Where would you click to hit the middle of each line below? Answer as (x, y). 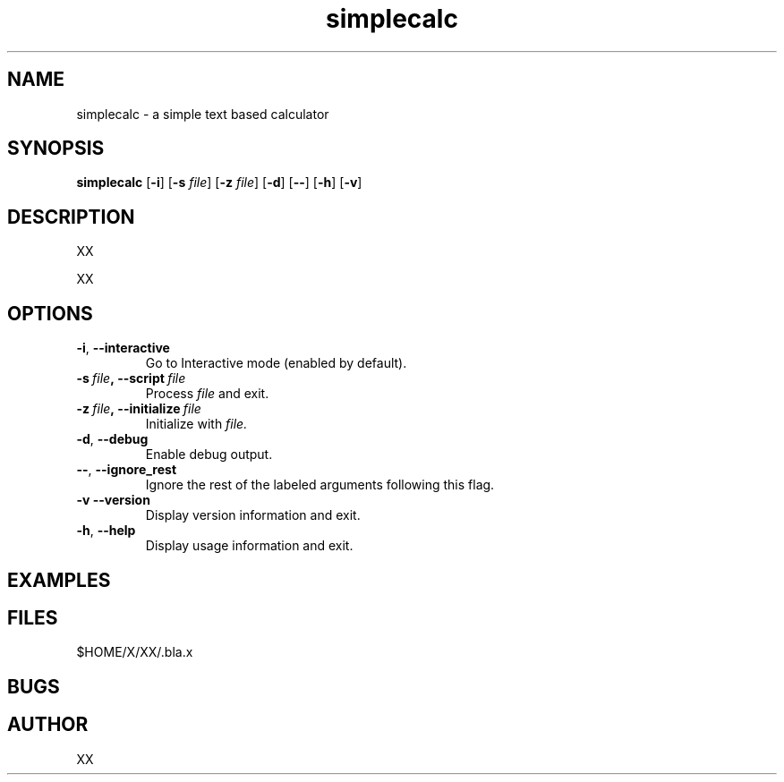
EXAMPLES (59, 580)
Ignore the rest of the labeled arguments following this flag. (320, 485)
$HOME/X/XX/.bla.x (135, 652)
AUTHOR (48, 725)
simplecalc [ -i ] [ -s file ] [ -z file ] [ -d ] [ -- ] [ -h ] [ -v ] (219, 183)
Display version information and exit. (253, 515)
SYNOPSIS (56, 149)
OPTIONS (50, 313)
